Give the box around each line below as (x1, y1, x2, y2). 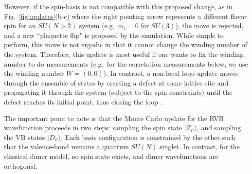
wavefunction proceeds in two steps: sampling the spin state (4, 122, 182, 133)
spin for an (4, 20, 36, 31)
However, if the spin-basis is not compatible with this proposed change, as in (4, 1, 233, 11)
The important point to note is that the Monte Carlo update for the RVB (4, 113, 224, 123)
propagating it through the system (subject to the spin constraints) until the (4, 87, 233, 97)
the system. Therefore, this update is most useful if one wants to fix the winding (4, 49, 244, 59)
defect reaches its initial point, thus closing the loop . (4, 96, 162, 106)
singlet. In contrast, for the (159, 141, 240, 152)
